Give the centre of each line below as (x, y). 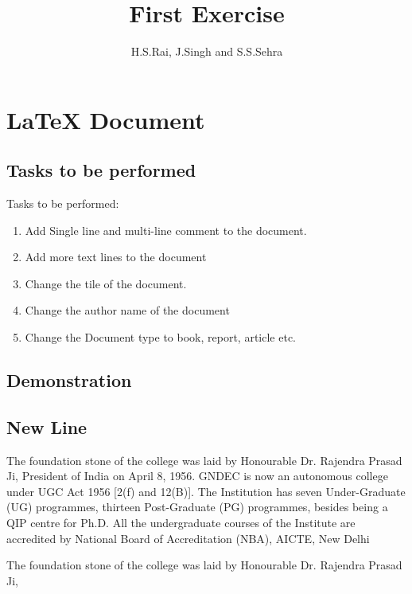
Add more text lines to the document (116, 257)
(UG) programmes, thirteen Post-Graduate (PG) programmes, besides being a (197, 507)
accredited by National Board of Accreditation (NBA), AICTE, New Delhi (188, 538)
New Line (47, 426)
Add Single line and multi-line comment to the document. (166, 230)
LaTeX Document (106, 119)
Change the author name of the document (127, 310)
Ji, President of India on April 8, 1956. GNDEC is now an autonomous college (197, 476)
